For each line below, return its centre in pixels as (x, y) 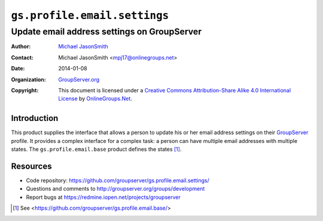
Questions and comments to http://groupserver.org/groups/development (115, 189)
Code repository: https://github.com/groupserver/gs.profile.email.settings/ (118, 180)
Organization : (28, 79)
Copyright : (25, 90)
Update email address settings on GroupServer (106, 32)
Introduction (35, 118)
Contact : (22, 57)
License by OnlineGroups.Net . (95, 99)
